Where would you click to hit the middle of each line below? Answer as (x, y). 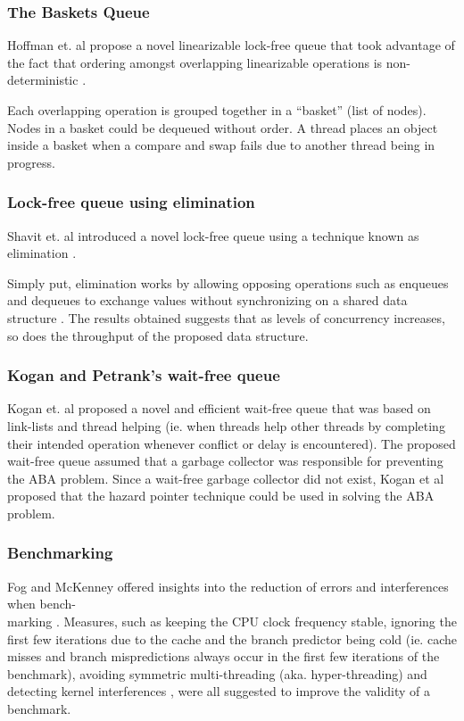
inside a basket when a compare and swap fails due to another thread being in (221, 145)
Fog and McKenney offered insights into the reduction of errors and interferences (228, 586)
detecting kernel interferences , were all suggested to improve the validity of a (219, 691)
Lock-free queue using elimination (131, 202)
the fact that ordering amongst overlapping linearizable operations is (195, 62)
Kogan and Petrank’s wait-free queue (144, 375)
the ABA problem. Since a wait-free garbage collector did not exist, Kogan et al (226, 478)
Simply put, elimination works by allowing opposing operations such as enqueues (228, 282)
